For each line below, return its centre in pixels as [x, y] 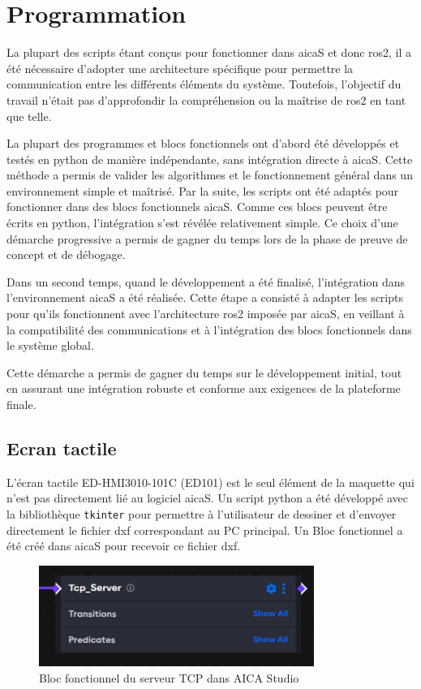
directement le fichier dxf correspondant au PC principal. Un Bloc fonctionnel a [205, 530]
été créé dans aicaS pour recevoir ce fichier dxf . [124, 546]
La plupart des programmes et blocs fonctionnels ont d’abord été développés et [203, 143]
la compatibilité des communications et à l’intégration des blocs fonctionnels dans [209, 329]
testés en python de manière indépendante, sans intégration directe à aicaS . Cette [210, 159]
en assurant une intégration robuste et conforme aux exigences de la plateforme [204, 388]
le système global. [50, 345]
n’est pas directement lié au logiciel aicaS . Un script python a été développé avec [207, 498]
